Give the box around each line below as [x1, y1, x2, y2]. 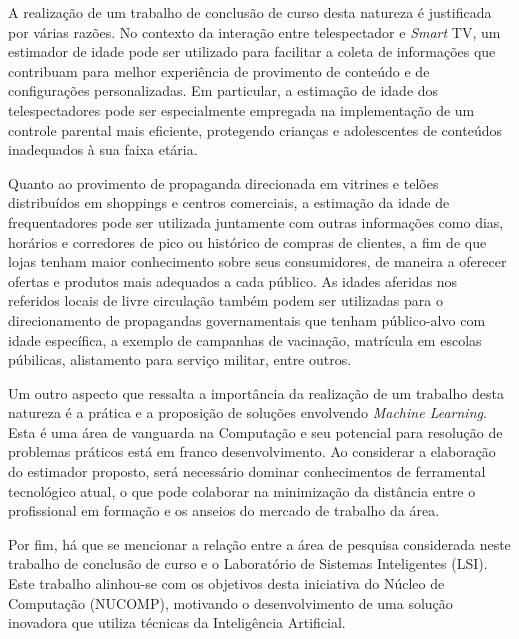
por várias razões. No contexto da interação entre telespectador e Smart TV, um [8, 21, 501, 42]
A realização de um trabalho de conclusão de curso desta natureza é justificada [8, 2, 492, 22]
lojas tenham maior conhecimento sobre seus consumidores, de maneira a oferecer [8, 251, 507, 272]
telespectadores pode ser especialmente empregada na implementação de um [8, 99, 475, 120]
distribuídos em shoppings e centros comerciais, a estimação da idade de [8, 192, 450, 213]
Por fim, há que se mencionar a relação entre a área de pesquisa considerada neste [8, 533, 511, 554]
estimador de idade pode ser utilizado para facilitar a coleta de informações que [8, 41, 496, 62]
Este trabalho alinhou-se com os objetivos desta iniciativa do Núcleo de [8, 573, 445, 594]
